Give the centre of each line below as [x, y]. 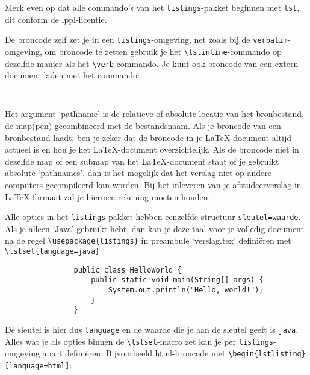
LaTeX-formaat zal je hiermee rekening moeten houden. [108, 196]
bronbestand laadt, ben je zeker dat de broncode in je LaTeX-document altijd [148, 137]
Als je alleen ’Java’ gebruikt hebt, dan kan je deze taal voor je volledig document [154, 228]
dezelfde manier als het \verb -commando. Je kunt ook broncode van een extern [152, 63]
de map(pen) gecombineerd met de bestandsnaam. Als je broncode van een [143, 126]
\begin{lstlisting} [267, 354]
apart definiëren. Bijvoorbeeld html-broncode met [134, 353]
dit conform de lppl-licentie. [56, 19]
